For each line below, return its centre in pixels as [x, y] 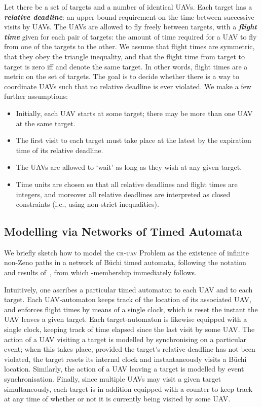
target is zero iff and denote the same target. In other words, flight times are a [126, 66]
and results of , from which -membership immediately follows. [100, 272]
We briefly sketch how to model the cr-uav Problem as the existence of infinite [126, 252]
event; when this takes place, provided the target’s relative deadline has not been [130, 349]
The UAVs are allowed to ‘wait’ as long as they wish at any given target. [129, 167]
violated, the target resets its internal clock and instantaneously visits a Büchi [125, 359]
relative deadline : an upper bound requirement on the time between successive [129, 16]
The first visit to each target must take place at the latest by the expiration [134, 140]
